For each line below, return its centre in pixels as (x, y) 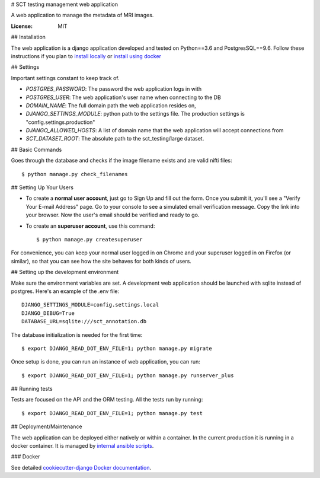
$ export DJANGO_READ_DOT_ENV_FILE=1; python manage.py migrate (117, 348)
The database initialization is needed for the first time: (77, 334)
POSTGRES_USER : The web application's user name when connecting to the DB (124, 97)
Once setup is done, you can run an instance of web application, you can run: (106, 362)
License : (22, 26)
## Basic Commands (36, 149)
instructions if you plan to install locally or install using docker (86, 56)
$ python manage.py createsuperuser (89, 239)
